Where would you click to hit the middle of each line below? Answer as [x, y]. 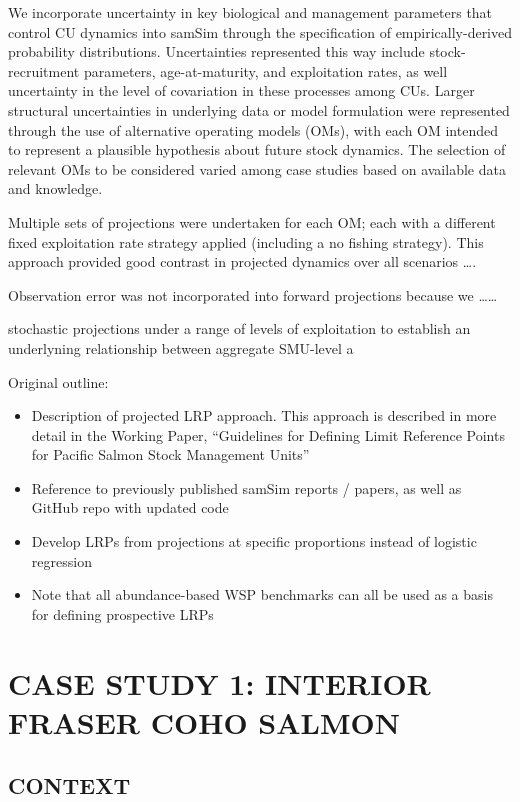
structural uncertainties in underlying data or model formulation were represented [259, 109]
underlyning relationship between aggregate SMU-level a [181, 347]
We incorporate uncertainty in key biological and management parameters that [250, 12]
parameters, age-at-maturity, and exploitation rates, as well [265, 70]
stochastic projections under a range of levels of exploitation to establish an [239, 328]
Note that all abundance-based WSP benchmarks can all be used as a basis [262, 594]
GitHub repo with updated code [130, 507]
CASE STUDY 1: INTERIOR [219, 682]
